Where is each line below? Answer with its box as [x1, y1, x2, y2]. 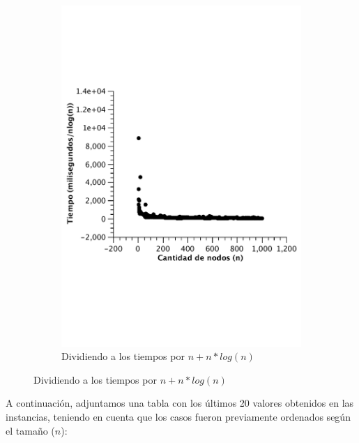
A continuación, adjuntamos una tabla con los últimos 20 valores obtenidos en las [6, 396, 354, 410]
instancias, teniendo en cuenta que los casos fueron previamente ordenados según [6, 409, 351, 423]
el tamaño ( [6, 423, 55, 437]
